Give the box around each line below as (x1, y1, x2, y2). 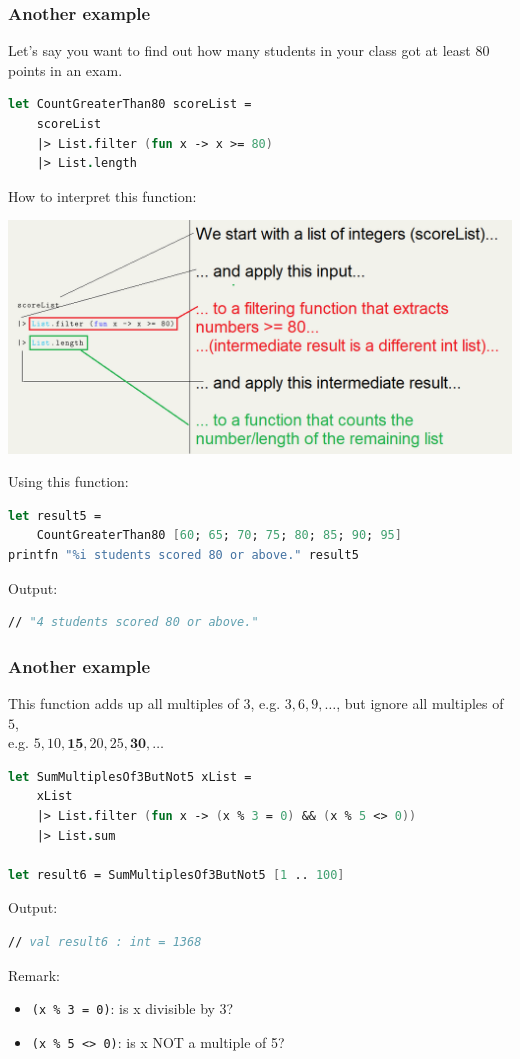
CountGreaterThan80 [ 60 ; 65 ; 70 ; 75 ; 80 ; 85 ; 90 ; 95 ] (36, 528, 402, 543)
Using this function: (8, 471, 129, 492)
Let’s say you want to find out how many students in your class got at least (8, 40, 471, 61)
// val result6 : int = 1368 (8, 934, 202, 949)
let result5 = (8, 508, 102, 523)
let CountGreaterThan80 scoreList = (8, 97, 252, 112)
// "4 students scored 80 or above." (8, 615, 259, 630)
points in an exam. (8, 59, 123, 80)
